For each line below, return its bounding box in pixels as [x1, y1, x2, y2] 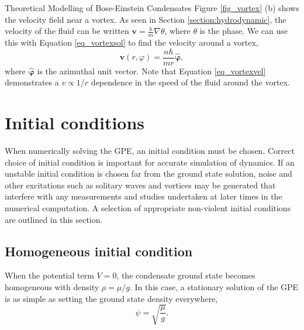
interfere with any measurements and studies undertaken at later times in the [5, 190, 282, 202]
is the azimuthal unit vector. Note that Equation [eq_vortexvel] [37, 64, 266, 77]
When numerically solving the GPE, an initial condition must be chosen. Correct [5, 144, 295, 156]
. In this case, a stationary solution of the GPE [129, 280, 299, 293]
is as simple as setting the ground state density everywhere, [5, 292, 218, 304]
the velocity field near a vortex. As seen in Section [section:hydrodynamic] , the [5, 13, 286, 25]
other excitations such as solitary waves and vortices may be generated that [5, 178, 276, 191]
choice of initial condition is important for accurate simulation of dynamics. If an [5, 156, 295, 168]
